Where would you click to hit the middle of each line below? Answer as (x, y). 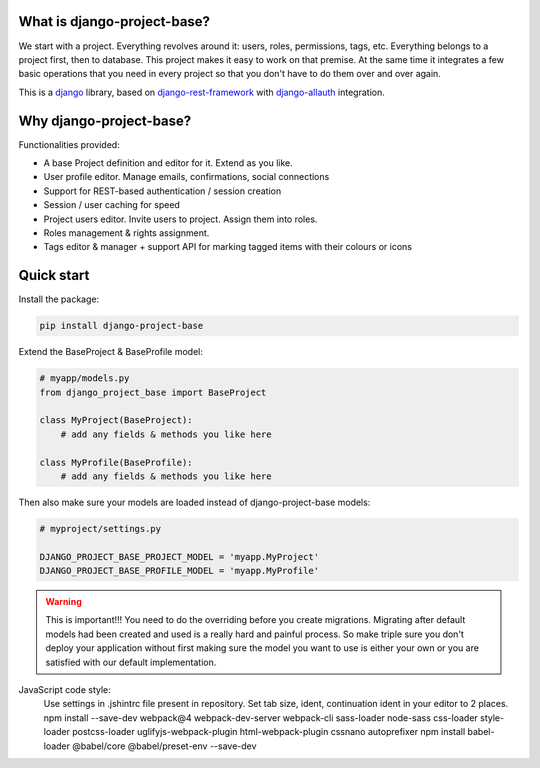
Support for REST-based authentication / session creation (162, 191)
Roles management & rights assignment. (126, 232)
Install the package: (59, 299)
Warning (63, 602)
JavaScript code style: (65, 689)
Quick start (54, 275)
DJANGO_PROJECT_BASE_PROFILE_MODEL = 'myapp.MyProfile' (179, 571)
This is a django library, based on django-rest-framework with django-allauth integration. (201, 92)
